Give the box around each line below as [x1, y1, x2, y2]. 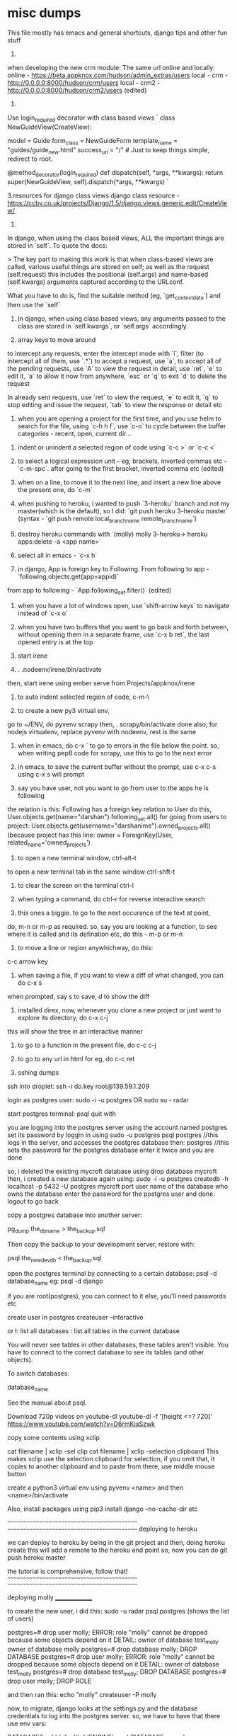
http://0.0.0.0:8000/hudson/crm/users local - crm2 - [7, 78, 161, 86]
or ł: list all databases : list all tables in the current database [7, 1327, 180, 1335]
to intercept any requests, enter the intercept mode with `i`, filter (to [7, 349, 204, 358]
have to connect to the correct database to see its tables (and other [7, 1348, 204, 1357]
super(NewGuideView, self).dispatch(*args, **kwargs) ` [7, 178, 169, 186]
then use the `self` [7, 300, 61, 309]
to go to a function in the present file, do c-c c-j [17, 1041, 157, 1049]
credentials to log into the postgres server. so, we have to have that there [7, 1711, 221, 1720]
